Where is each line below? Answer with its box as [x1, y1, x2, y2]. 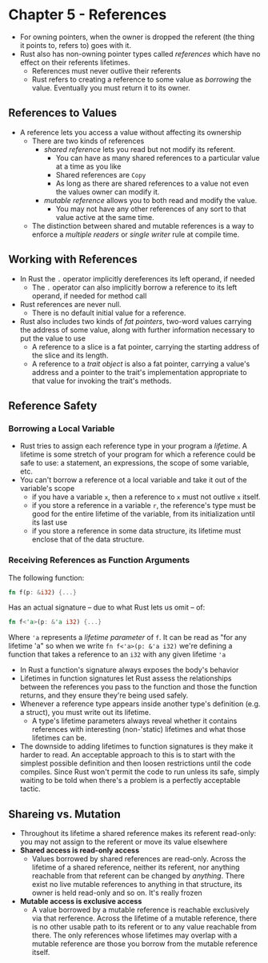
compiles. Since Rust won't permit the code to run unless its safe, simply [19, 767, 260, 777]
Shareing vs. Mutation [8, 807, 122, 821]
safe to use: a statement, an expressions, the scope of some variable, [19, 458, 250, 468]
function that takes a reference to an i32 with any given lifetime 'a [8, 649, 226, 659]
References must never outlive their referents [31, 66, 182, 75]
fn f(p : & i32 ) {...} [8, 588, 78, 597]
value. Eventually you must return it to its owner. [31, 82, 190, 93]
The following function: [8, 573, 85, 582]
